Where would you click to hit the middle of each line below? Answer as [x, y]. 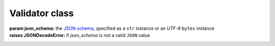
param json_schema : [32, 28]
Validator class [42, 13]
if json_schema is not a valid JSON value [108, 35]
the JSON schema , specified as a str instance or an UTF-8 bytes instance [135, 28]
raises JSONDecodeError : [37, 35]
